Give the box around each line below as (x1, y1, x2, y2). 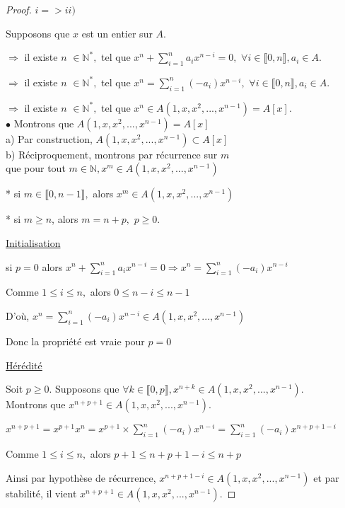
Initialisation (6, 235, 61, 250)
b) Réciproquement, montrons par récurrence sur (6, 146, 218, 161)
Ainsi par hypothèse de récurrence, (6, 470, 156, 485)
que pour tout (6, 161, 66, 175)
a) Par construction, (6, 131, 93, 146)
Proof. (6, 2, 32, 16)
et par (313, 470, 339, 485)
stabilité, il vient (6, 485, 77, 500)
